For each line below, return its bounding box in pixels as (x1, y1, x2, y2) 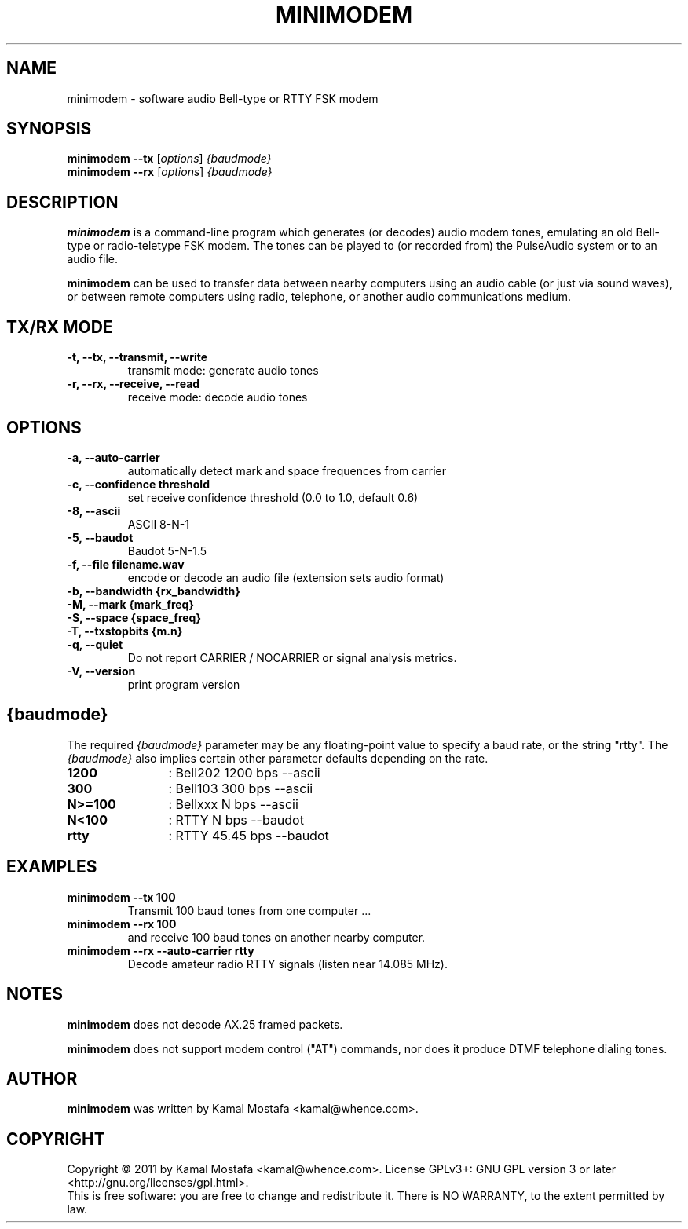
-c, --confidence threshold (67, 477, 210, 491)
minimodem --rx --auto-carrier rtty (67, 943, 254, 957)
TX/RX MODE (6, 316, 113, 337)
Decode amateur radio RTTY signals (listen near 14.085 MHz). (127, 956, 448, 971)
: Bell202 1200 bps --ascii (168, 764, 320, 781)
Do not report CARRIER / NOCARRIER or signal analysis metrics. (127, 650, 457, 664)
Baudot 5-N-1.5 (127, 543, 207, 558)
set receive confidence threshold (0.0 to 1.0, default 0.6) (127, 490, 419, 504)
